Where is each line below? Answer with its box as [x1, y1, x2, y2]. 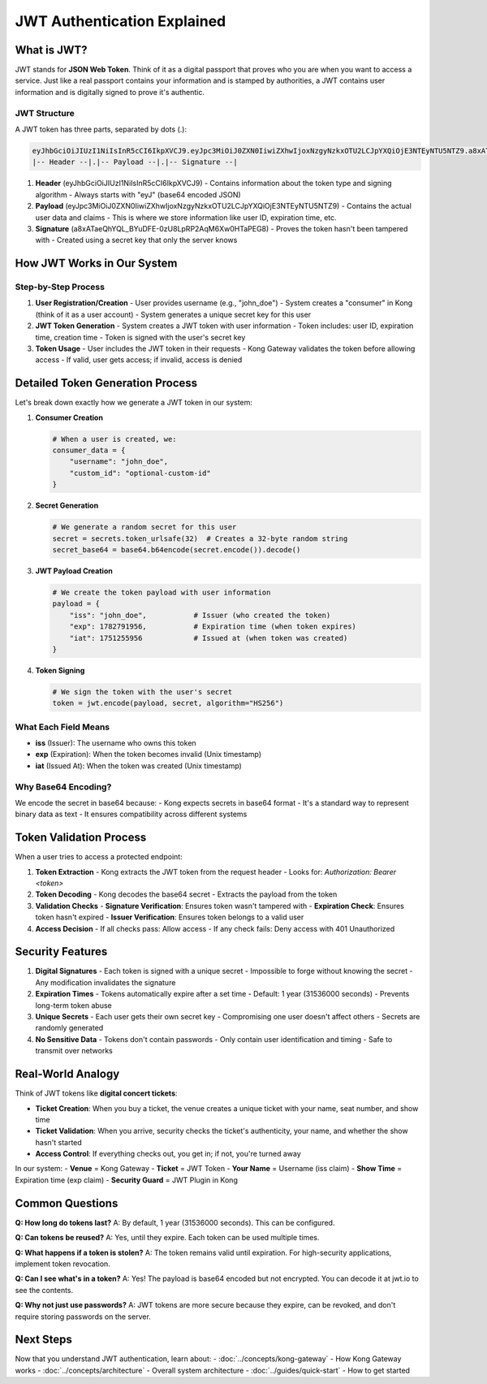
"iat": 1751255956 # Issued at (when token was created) [69, 634, 348, 642]
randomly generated [35, 1023, 104, 1033]
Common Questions [15, 1196, 119, 1210]
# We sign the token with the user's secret [52, 687, 233, 696]
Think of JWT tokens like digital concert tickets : [15, 1088, 178, 1098]
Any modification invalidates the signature [35, 977, 176, 987]
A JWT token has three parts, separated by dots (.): [15, 124, 187, 134]
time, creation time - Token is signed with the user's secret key [35, 332, 246, 342]
